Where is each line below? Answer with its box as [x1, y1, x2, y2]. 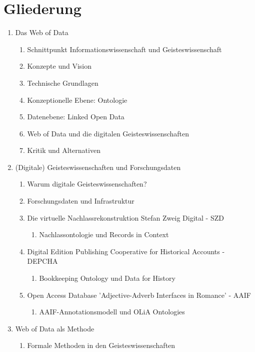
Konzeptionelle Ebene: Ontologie [27, 94, 127, 105]
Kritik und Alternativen [27, 145, 100, 155]
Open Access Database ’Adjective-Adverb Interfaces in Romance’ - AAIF [27, 289, 251, 300]
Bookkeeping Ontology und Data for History [39, 273, 175, 283]
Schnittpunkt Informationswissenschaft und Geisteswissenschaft [27, 44, 222, 54]
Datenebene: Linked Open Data [27, 111, 124, 122]
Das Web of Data [15, 27, 68, 38]
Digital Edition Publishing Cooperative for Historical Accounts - [27, 246, 225, 256]
